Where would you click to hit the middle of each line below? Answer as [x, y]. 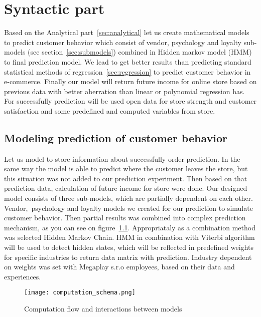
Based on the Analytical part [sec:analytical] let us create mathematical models [127, 32]
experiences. [23, 276]
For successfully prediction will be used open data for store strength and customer [130, 101]
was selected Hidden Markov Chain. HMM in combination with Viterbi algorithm [129, 237]
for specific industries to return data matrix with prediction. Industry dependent [128, 257]
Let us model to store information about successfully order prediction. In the [122, 158]
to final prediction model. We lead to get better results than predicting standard [128, 61]
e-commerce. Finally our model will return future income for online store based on [130, 81]
